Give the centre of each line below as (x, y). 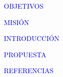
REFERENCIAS (29, 71)
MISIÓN (17, 22)
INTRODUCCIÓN (32, 38)
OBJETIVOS (24, 6)
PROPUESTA (25, 54)
